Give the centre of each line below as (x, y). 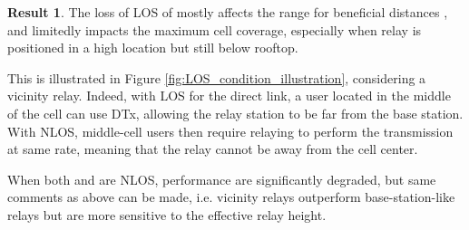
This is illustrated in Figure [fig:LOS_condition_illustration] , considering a (217, 77)
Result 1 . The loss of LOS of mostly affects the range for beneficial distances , (228, 12)
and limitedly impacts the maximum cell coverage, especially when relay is (215, 29)
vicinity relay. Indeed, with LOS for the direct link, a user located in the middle (229, 96)
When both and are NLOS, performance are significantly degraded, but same (222, 179)
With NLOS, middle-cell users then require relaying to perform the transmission (230, 131)
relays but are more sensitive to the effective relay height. (167, 214)
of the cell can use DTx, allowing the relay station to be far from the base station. (235, 113)
